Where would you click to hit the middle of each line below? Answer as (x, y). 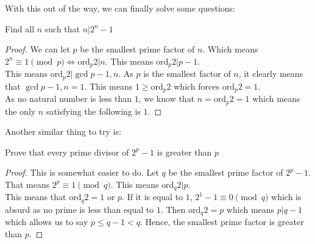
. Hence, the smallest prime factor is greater (222, 222)
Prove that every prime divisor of (67, 152)
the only (20, 111)
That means (27, 184)
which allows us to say (47, 222)
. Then (173, 209)
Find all (20, 28)
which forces (197, 86)
